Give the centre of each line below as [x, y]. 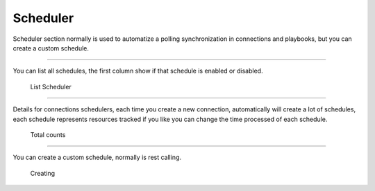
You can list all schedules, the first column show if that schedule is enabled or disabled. [138, 71]
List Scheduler [51, 87]
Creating [43, 173]
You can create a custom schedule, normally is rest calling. [97, 157]
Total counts [48, 134]
